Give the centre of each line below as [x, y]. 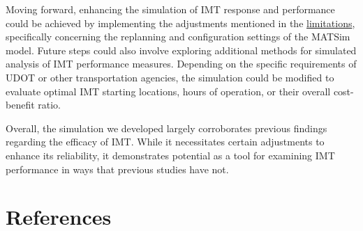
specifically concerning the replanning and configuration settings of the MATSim [178, 37]
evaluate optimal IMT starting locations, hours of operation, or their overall [168, 91]
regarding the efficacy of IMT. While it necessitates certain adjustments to [165, 142]
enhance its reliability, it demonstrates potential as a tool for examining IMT [170, 155]
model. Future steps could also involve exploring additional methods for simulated [181, 50]
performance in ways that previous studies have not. [117, 169]
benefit [20, 105]
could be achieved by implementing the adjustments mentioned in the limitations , [180, 23]
